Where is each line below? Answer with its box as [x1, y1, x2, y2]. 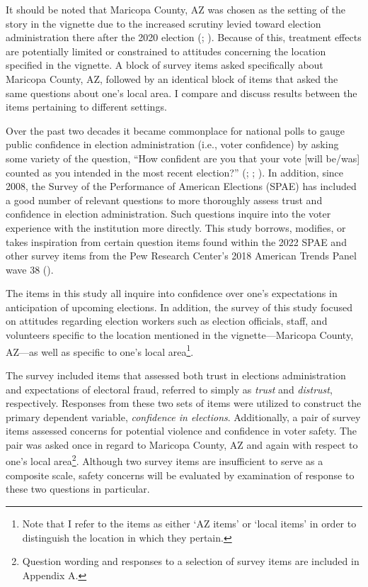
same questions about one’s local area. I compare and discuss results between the [6, 85, 357, 100]
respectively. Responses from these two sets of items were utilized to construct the [6, 396, 362, 410]
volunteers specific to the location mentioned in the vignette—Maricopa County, [6, 328, 354, 342]
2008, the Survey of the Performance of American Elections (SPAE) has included [6, 179, 357, 194]
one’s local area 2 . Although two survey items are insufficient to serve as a [6, 452, 323, 469]
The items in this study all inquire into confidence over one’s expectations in [6, 286, 338, 301]
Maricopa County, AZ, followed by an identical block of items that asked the [6, 71, 338, 86]
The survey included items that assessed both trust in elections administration [6, 367, 346, 382]
